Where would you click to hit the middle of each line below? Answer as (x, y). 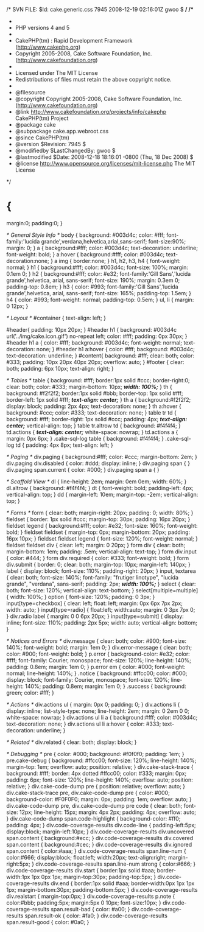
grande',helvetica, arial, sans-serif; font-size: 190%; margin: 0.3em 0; (93, 280)
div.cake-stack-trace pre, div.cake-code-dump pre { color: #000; (88, 793)
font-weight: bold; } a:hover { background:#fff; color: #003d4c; (86, 254)
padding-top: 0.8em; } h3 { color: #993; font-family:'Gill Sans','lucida (92, 287)
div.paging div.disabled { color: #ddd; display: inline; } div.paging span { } (98, 463)
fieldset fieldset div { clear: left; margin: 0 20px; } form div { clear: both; (96, 545)
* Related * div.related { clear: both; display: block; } (72, 742)
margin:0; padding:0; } (34, 223)
